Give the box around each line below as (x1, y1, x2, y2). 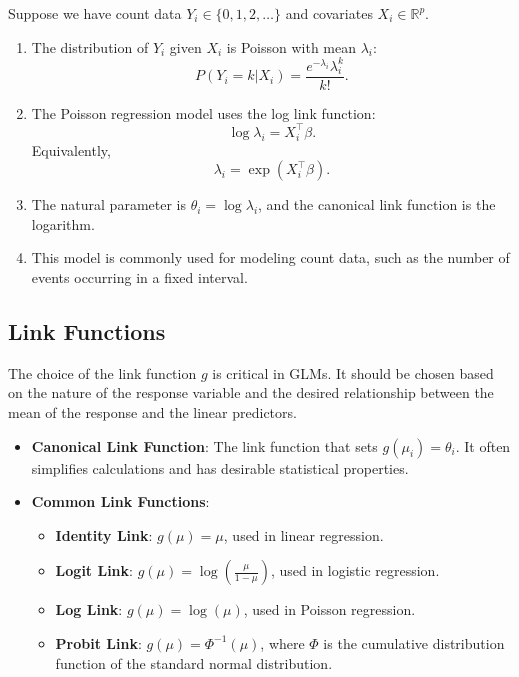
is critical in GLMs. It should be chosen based (212, 362, 494, 383)
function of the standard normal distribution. (55, 652, 333, 673)
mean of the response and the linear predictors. (8, 402, 297, 422)
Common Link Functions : (31, 491, 210, 512)
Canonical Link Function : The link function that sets (31, 435, 378, 456)
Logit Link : (55, 560, 133, 581)
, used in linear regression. (223, 524, 384, 545)
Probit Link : (55, 632, 142, 653)
